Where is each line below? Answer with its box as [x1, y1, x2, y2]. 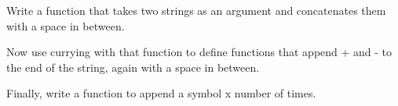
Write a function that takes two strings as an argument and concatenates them [6, 2, 386, 18]
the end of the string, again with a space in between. [6, 58, 260, 75]
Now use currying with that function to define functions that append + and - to [6, 44, 393, 60]
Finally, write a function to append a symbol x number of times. [6, 85, 316, 101]
